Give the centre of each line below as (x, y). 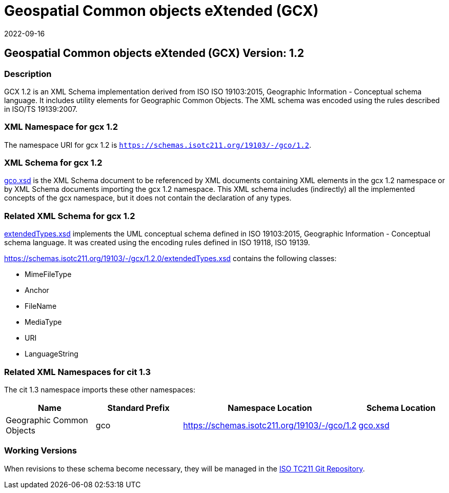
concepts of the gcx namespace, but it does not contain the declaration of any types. (148, 198)
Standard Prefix (138, 408)
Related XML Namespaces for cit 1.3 (77, 372)
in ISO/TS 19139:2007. (41, 109)
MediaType (43, 322)
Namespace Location (270, 408)
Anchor (37, 290)
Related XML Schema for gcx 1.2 (70, 216)
